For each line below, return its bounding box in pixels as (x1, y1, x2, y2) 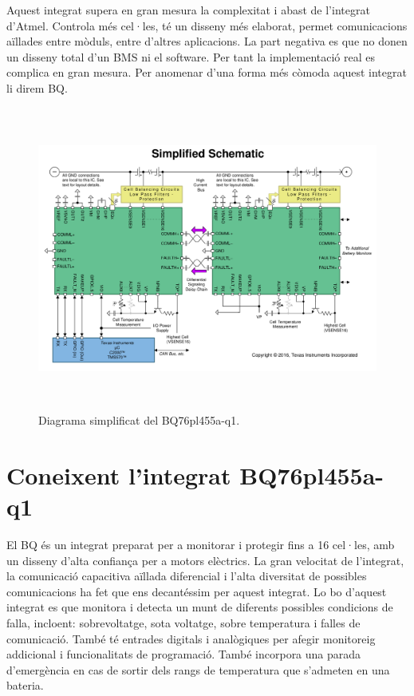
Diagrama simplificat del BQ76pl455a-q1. (38, 412, 240, 429)
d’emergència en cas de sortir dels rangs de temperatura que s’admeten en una (6, 661, 390, 678)
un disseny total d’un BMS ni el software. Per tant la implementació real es (6, 48, 376, 65)
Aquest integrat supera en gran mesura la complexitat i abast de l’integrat (6, 2, 370, 18)
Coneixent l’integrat (6, 458, 231, 491)
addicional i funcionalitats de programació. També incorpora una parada (6, 646, 361, 662)
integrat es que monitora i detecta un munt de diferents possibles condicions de (6, 599, 393, 615)
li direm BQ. (6, 79, 68, 96)
